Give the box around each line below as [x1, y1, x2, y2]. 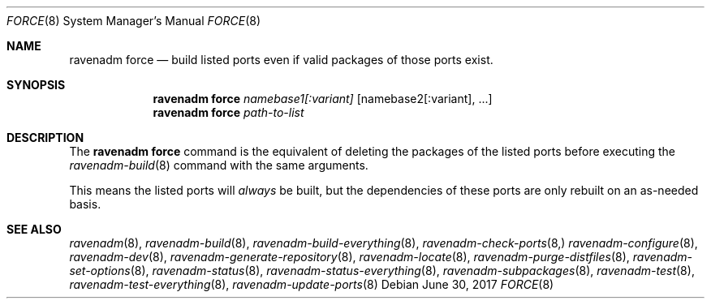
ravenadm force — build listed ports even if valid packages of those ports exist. [69, 53, 493, 67]
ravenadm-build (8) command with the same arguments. [69, 158, 368, 172]
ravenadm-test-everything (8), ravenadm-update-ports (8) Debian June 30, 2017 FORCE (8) [69, 277, 554, 291]
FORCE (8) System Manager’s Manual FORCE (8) [6, 14, 261, 28]
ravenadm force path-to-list [153, 105, 304, 119]
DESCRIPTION [6, 131, 84, 144]
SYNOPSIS [6, 78, 66, 92]
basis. [69, 197, 101, 211]
